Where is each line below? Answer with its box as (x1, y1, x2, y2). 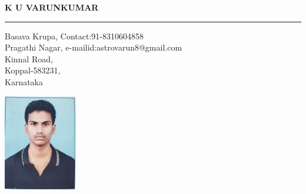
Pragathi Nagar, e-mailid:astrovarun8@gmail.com (5, 41, 182, 53)
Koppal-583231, (5, 64, 61, 76)
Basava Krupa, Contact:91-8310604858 (5, 29, 144, 42)
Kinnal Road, (5, 52, 53, 65)
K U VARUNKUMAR (5, 1, 99, 13)
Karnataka (5, 75, 44, 88)
